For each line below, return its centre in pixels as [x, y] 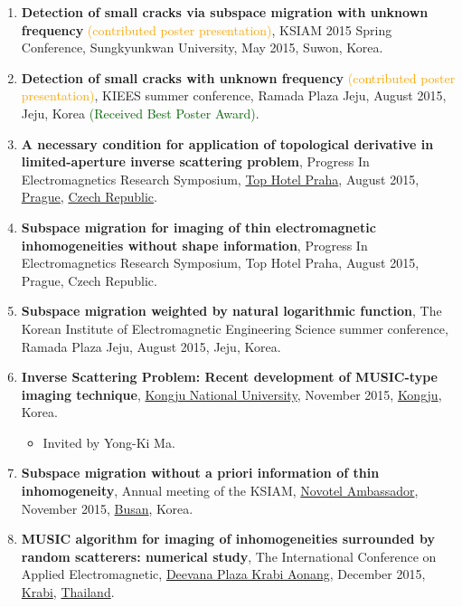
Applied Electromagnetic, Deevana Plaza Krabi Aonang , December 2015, [223, 574]
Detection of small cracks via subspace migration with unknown [225, 12]
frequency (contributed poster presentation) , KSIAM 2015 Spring [207, 29]
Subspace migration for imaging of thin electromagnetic [198, 227]
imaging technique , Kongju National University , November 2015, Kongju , [231, 394]
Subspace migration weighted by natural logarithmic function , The [231, 311]
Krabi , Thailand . [68, 592]
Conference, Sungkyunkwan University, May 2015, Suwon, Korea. [202, 47]
